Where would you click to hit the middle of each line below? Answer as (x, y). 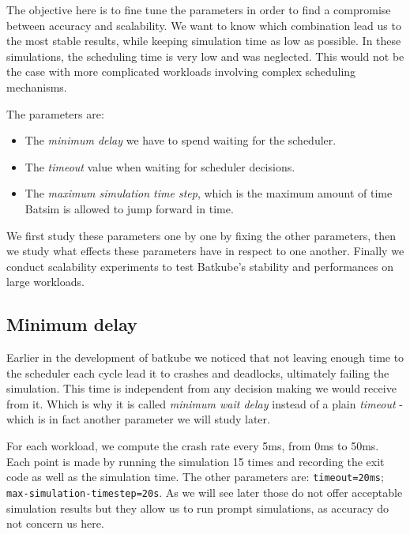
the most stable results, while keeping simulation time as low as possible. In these (204, 41)
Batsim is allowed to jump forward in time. (129, 208)
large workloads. (45, 282)
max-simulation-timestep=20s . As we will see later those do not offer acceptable (205, 492)
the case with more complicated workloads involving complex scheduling (181, 71)
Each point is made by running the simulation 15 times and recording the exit (196, 461)
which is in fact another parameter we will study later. (138, 419)
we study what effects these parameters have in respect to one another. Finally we (205, 251)
